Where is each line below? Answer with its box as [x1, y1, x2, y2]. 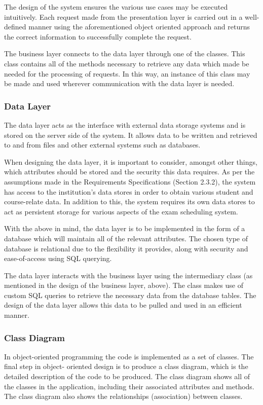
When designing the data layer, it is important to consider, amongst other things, [4, 156, 257, 167]
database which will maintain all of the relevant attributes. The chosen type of [4, 233, 248, 243]
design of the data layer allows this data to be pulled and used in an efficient [4, 300, 242, 310]
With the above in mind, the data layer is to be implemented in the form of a [4, 223, 245, 234]
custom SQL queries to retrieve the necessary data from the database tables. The [4, 289, 256, 300]
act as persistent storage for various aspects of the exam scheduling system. [4, 206, 238, 216]
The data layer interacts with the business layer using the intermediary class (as [4, 270, 253, 280]
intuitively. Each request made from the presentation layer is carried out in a [4, 11, 243, 22]
